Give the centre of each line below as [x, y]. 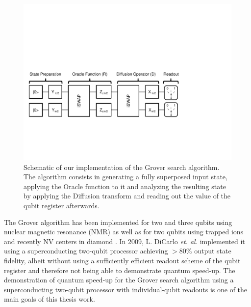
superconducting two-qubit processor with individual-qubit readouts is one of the [126, 289]
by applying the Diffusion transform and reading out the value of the [127, 196]
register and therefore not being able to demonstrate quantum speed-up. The [120, 270]
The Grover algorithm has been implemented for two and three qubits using [118, 222]
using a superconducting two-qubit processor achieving [86, 251]
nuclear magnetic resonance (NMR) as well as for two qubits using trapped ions [124, 232]
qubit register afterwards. [62, 205]
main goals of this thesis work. [50, 299]
